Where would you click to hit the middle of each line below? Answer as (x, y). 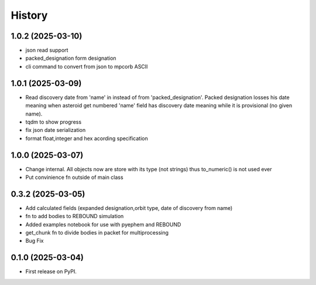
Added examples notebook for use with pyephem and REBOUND (103, 224)
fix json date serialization (56, 130)
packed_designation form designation (71, 58)
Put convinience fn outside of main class (74, 177)
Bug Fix (35, 241)
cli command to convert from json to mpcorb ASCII (87, 66)
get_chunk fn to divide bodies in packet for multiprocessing (97, 233)
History (29, 15)
